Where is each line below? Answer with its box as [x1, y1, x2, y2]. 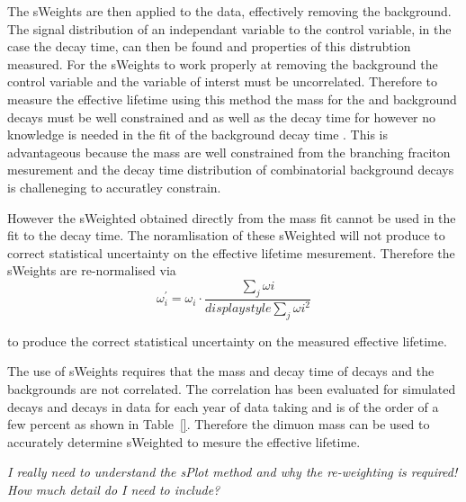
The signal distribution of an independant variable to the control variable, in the [7, 19, 452, 38]
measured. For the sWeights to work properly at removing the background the [7, 54, 438, 73]
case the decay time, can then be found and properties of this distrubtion [7, 37, 411, 56]
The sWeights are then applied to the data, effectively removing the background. [7, 2, 452, 20]
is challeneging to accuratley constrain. [7, 177, 221, 196]
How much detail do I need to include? [7, 480, 220, 499]
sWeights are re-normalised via [7, 261, 176, 280]
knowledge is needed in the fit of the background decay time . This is [7, 125, 388, 144]
